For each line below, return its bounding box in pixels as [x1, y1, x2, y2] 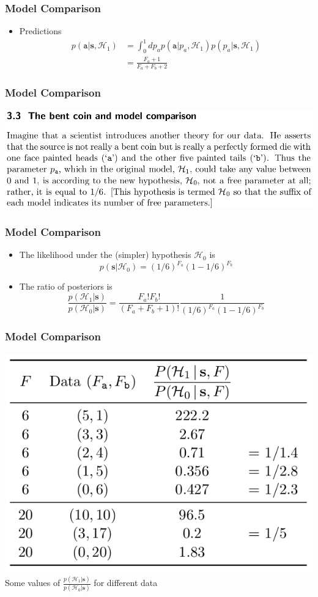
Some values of [5, 576, 61, 589]
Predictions [19, 24, 62, 37]
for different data [94, 576, 158, 589]
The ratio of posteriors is [19, 280, 113, 293]
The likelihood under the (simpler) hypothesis [19, 248, 191, 261]
